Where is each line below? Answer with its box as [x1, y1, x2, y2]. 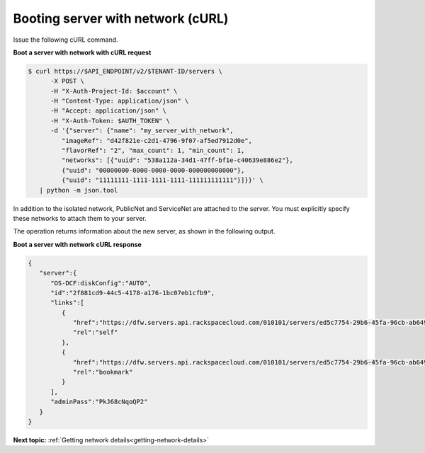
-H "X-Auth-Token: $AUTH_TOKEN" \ [50, 117, 170, 125]
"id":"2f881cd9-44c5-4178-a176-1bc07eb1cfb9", [50, 289, 215, 297]
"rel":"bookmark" [72, 368, 133, 377]
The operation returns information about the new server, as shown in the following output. [13, 227, 276, 236]
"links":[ [50, 299, 85, 307]
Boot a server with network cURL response [13, 240, 142, 248]
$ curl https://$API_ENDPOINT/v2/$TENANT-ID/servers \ [28, 67, 222, 75]
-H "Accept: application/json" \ [50, 107, 166, 115]
